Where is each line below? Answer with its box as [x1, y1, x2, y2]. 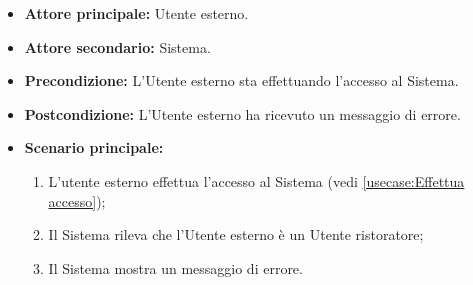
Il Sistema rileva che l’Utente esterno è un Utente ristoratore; [48, 224, 424, 245]
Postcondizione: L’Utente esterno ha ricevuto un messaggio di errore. [24, 103, 461, 124]
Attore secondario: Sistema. [24, 36, 211, 57]
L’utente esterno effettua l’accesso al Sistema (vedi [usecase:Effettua [48, 170, 465, 191]
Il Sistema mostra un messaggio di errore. [48, 257, 303, 278]
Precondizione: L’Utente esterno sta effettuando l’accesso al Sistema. [24, 70, 459, 91]
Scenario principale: [24, 137, 164, 158]
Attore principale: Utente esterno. [24, 3, 249, 23]
